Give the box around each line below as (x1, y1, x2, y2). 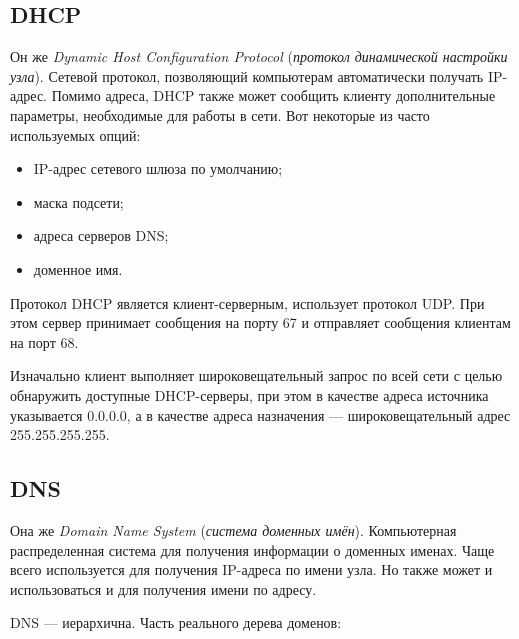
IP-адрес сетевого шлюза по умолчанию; (33, 158, 283, 179)
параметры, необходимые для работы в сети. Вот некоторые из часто (10, 104, 430, 125)
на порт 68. (10, 331, 79, 352)
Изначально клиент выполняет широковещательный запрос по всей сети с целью (10, 365, 503, 386)
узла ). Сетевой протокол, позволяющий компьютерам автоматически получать (10, 65, 484, 86)
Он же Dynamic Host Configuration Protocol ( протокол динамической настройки (10, 46, 508, 67)
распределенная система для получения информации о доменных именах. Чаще (10, 539, 495, 560)
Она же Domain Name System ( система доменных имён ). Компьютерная (10, 519, 457, 540)
